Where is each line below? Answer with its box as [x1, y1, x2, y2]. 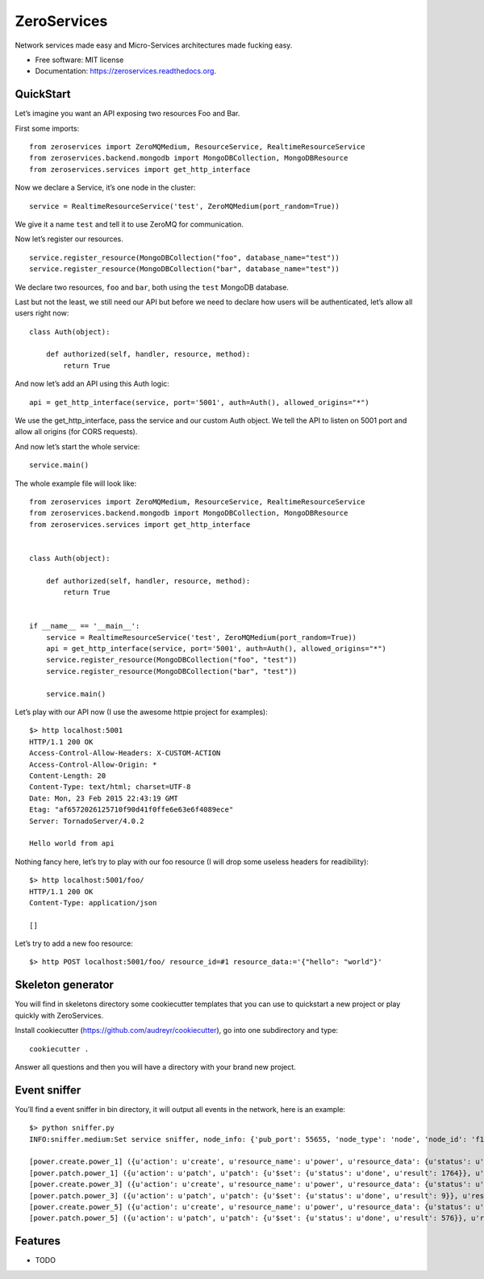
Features [15, 1235, 60, 1248]
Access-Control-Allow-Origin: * [29, 759, 157, 769]
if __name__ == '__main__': [29, 621, 140, 631]
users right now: [15, 308, 69, 318]
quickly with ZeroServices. [15, 1010, 104, 1020]
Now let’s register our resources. [15, 234, 124, 244]
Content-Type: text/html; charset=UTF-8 [29, 783, 191, 792]
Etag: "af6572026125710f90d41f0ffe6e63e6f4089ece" [29, 805, 234, 814]
